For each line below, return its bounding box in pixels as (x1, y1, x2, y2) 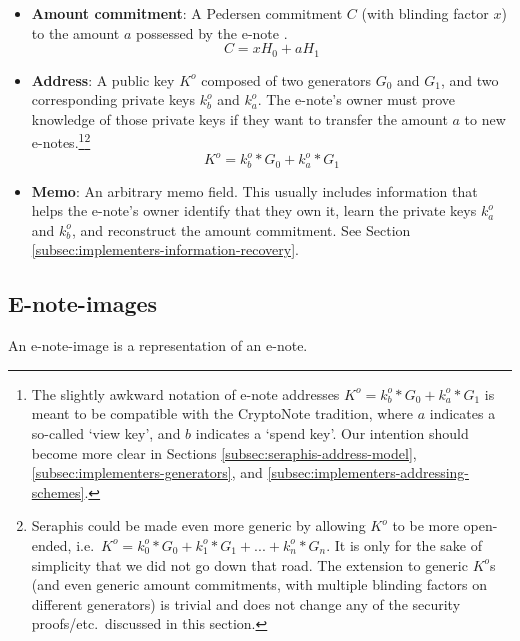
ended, (31, 534, 72, 555)
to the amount (31, 22, 120, 43)
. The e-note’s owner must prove (257, 89, 456, 110)
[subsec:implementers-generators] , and (31, 462, 263, 483)
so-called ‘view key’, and (31, 422, 181, 443)
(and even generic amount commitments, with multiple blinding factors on (31, 574, 488, 595)
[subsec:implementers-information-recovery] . (31, 239, 299, 260)
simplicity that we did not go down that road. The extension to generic (31, 554, 468, 575)
